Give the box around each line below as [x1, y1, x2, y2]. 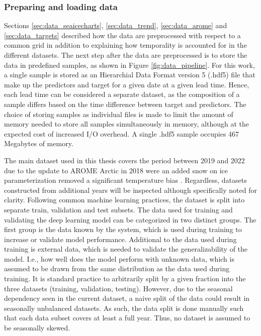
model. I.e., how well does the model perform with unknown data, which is [4, 253, 234, 264]
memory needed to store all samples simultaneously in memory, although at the [4, 119, 249, 129]
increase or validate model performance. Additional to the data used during [4, 234, 237, 244]
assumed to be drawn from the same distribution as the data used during [4, 263, 230, 274]
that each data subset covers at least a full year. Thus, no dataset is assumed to [4, 312, 250, 323]
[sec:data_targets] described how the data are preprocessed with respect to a [4, 30, 241, 40]
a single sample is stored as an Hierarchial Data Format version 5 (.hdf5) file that [4, 69, 255, 80]
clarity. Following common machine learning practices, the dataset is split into [4, 194, 245, 205]
